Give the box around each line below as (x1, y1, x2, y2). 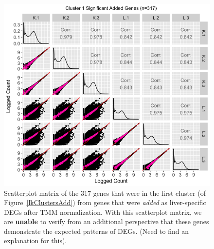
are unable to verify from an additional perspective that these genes (4, 216, 209, 227)
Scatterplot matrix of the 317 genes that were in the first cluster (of (4, 187, 206, 198)
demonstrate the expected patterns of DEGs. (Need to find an (4, 226, 189, 236)
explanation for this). (4, 235, 67, 246)
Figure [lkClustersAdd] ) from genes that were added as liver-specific (4, 197, 206, 207)
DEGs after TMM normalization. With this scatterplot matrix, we (4, 207, 202, 217)
